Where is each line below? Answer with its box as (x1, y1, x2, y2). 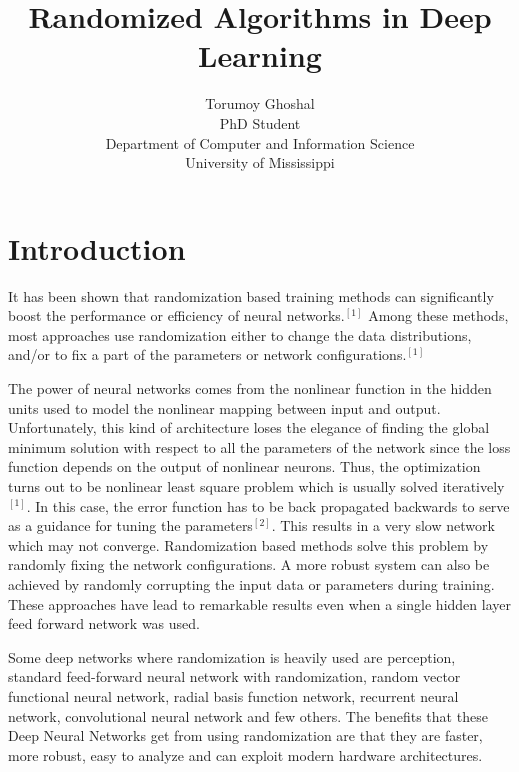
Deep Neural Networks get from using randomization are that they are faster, (8, 725, 483, 746)
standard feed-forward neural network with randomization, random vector (8, 666, 461, 687)
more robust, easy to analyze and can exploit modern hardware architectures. (8, 744, 483, 765)
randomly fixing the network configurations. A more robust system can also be (8, 554, 490, 575)
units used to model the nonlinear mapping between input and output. (8, 397, 441, 418)
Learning (198, 35, 322, 76)
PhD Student (219, 112, 301, 133)
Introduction (8, 227, 186, 268)
